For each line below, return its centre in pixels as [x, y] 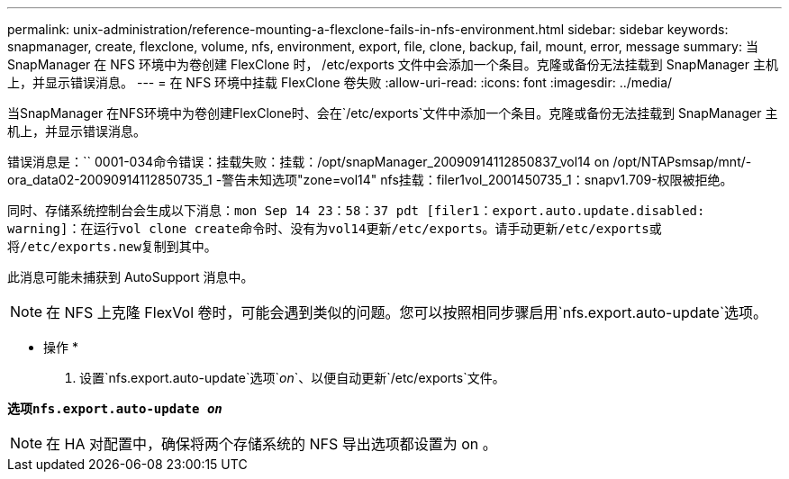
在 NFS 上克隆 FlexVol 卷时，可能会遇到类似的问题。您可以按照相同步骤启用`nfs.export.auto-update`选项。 [407, 312]
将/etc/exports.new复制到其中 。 [112, 246]
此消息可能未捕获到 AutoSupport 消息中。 [131, 277]
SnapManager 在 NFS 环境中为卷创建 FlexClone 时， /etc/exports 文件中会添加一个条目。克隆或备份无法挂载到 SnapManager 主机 [393, 64]
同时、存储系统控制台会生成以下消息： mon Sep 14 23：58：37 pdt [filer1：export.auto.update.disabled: [356, 210]
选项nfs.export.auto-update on [115, 409]
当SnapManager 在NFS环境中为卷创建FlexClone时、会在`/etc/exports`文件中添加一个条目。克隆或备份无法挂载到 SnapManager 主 [393, 113]
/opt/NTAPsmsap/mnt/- [682, 162]
